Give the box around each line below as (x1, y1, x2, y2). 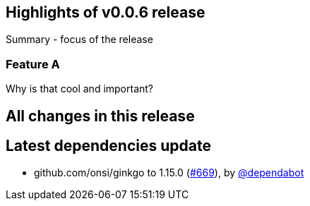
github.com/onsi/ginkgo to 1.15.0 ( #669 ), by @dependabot (34, 166, 304, 179)
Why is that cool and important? (6, 83, 154, 95)
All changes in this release (6, 107, 195, 125)
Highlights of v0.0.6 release (6, 4, 205, 21)
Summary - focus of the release (6, 33, 153, 46)
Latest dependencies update (6, 137, 211, 155)
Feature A (6, 56, 60, 71)
